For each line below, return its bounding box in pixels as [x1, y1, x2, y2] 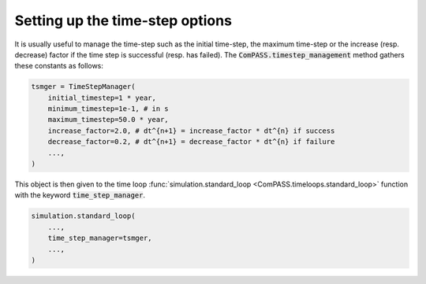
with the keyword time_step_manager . [14, 190, 146, 200]
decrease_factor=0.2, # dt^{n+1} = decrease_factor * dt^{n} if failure [47, 138, 335, 146]
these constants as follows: [14, 61, 104, 71]
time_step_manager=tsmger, [47, 234, 153, 243]
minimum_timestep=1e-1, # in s [47, 105, 169, 113]
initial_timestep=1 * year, [47, 93, 157, 102]
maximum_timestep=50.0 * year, [47, 115, 169, 124]
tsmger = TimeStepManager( [31, 83, 136, 91]
